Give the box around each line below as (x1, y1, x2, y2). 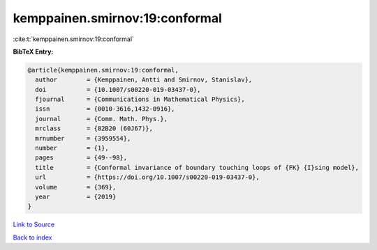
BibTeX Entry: (13, 47, 54, 56)
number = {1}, (35, 144, 110, 153)
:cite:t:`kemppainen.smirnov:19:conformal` (13, 35, 134, 43)
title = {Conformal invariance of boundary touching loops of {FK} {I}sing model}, (35, 164, 360, 171)
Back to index (13, 233, 52, 242)
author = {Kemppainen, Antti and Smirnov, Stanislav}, (35, 76, 253, 84)
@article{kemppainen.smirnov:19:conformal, (27, 66, 179, 74)
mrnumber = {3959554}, (35, 134, 131, 142)
